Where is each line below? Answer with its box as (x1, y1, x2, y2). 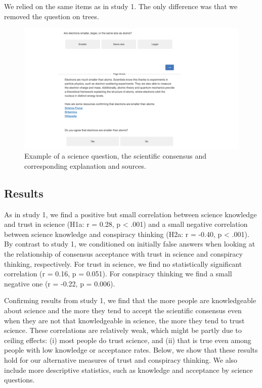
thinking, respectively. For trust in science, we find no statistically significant (4, 258, 242, 269)
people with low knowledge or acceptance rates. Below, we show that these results (4, 345, 258, 355)
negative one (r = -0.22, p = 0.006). (4, 278, 115, 288)
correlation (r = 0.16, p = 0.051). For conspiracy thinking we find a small (4, 268, 232, 279)
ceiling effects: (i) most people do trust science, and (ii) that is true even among (4, 334, 251, 345)
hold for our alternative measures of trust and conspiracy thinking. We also (4, 354, 238, 365)
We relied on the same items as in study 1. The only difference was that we (4, 1, 238, 11)
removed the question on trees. (4, 11, 99, 21)
